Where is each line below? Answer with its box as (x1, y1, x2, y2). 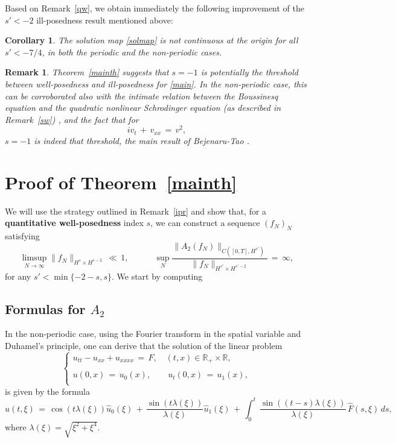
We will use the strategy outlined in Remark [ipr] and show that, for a (5, 204, 267, 217)
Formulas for (5, 299, 86, 318)
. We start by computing (112, 269, 203, 282)
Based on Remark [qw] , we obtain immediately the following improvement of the (5, 2, 304, 14)
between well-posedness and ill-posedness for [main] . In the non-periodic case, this (5, 77, 307, 90)
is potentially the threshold (200, 66, 298, 78)
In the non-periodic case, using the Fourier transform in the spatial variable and (5, 327, 301, 340)
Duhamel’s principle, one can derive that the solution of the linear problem (5, 339, 283, 351)
